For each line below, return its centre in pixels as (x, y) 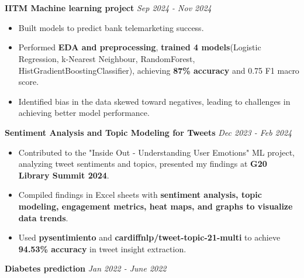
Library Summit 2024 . (64, 175)
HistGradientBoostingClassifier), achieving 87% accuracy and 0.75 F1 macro (159, 70)
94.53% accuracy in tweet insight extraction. (102, 248)
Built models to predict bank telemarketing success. (111, 27)
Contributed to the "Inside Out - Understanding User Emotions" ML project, (156, 152)
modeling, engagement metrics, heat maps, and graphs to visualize (156, 206)
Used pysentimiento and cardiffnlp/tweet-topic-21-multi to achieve (149, 237)
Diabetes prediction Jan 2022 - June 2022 (86, 268)
